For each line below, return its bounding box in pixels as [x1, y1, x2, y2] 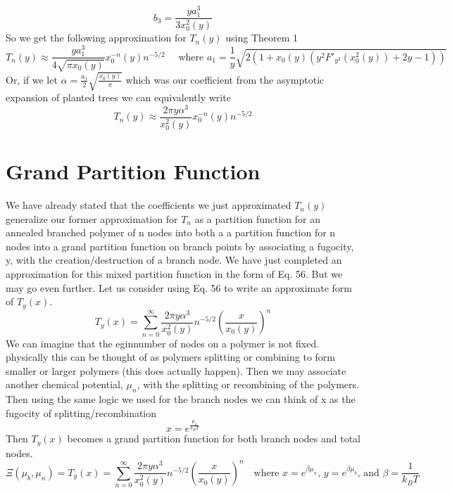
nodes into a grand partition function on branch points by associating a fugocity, [6, 238, 354, 253]
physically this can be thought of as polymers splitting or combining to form [6, 350, 335, 364]
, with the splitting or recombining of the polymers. [137, 377, 359, 392]
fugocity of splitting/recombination [6, 405, 157, 420]
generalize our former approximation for [6, 211, 178, 226]
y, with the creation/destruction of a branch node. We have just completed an [6, 252, 342, 267]
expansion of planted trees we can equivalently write [6, 90, 231, 105]
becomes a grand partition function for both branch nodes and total [67, 431, 360, 446]
